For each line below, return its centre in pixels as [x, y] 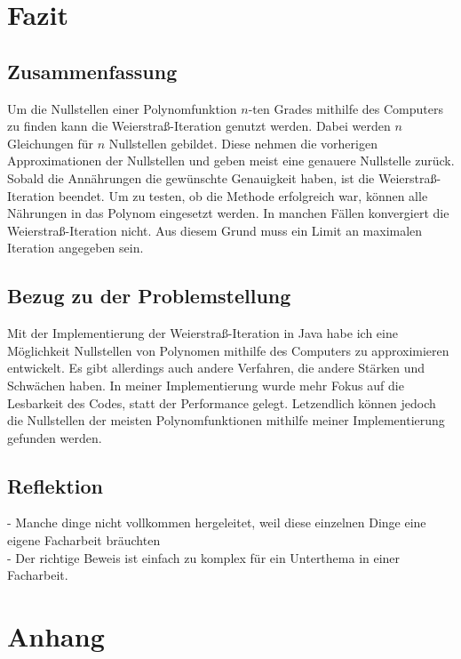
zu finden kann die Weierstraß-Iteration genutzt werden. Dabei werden [199, 126]
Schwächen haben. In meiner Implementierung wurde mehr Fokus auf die [206, 385]
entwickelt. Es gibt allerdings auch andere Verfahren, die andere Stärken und [216, 368]
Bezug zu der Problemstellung [149, 296]
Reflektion [56, 485]
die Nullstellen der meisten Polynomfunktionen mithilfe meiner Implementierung [226, 420]
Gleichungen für [50, 143]
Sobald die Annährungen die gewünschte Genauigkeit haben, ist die [191, 177]
